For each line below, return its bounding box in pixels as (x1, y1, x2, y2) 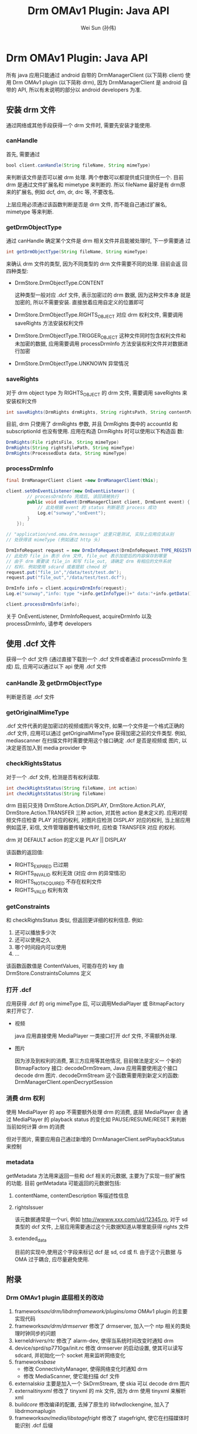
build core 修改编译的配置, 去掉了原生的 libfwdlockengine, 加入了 (14, 1401, 170, 1408)
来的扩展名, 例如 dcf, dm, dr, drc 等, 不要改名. (6, 188, 116, 195)
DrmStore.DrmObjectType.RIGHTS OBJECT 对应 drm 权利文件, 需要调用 (14, 311, 184, 320)
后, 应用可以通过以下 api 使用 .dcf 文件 (14, 662, 107, 670)
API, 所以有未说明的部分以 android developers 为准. (17, 86, 142, 93)
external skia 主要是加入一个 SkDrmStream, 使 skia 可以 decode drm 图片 (14, 1380, 191, 1387)
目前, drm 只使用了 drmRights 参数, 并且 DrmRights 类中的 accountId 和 (6, 420, 178, 427)
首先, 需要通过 (6, 151, 40, 158)
